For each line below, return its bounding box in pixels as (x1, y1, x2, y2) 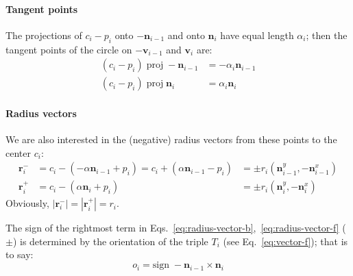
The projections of (5, 27, 82, 42)
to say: (5, 247, 34, 262)
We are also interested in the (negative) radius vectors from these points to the (5, 132, 337, 147)
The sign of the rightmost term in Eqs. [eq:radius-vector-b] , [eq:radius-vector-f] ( (5, 221, 346, 235)
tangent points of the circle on (5, 42, 132, 56)
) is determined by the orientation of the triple (12, 234, 208, 248)
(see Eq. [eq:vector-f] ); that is (223, 234, 348, 248)
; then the (306, 27, 348, 42)
